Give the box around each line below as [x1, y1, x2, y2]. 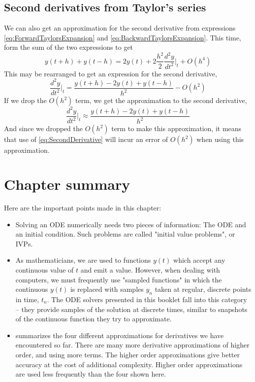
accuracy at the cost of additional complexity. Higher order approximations [15, 359, 243, 369]
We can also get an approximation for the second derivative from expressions [4, 23, 236, 33]
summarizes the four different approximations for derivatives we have [15, 330, 224, 340]
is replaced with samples [70, 284, 144, 294]
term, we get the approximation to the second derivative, [75, 95, 247, 105]
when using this [196, 134, 244, 144]
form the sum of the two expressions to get [4, 42, 133, 52]
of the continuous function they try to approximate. [15, 313, 172, 324]
